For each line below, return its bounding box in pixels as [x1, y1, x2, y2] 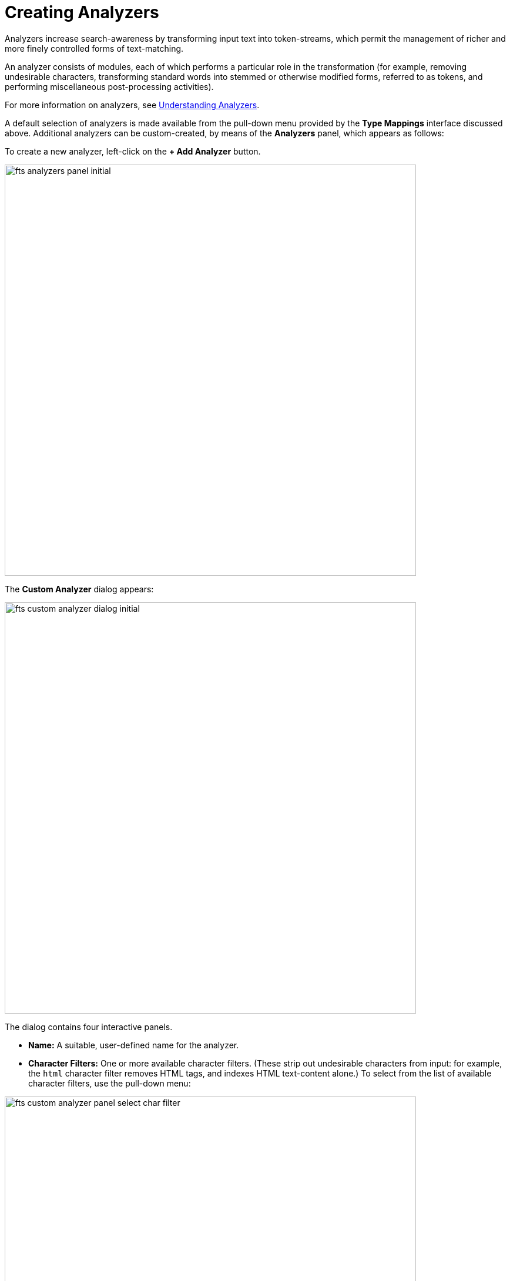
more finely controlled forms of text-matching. [5, 43, 184, 53]
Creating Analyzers [5, 2, 159, 22]
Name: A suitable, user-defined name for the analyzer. [28, 1039, 239, 1050]
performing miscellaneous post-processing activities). [5, 81, 214, 92]
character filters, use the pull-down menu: [28, 1078, 191, 1088]
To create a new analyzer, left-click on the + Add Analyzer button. [5, 146, 261, 156]
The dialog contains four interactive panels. [5, 1021, 173, 1032]
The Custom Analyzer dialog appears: [5, 584, 154, 594]
